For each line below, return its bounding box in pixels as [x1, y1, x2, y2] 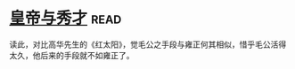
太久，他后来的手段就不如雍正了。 [9, 50, 135, 60]
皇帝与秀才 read [9, 8, 122, 28]
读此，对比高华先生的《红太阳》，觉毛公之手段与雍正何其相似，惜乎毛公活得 [9, 39, 287, 50]
